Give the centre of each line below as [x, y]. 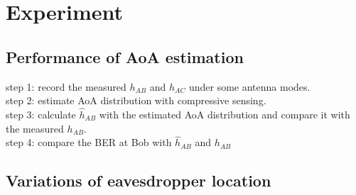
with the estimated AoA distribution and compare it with [225, 114]
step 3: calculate [41, 114]
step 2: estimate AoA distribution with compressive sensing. [136, 100]
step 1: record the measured [66, 86]
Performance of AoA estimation [125, 56]
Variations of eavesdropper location [139, 180]
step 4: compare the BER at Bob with [89, 142]
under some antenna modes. [249, 86]
